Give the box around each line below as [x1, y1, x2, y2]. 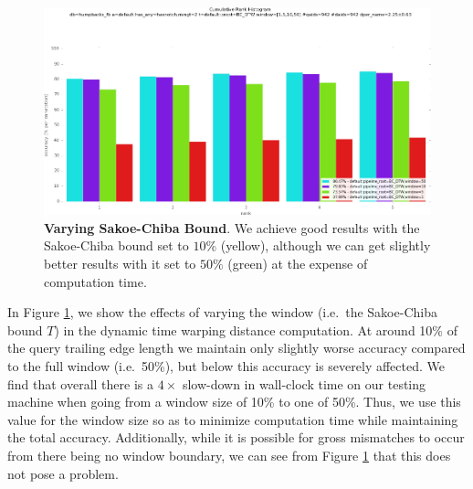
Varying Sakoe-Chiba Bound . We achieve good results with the [44, 218, 420, 237]
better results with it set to [44, 254, 196, 273]
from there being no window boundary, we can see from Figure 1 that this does [7, 446, 451, 465]
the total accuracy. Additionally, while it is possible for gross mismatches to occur [7, 428, 465, 447]
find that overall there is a [7, 374, 153, 393]
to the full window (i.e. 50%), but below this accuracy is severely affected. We [7, 356, 445, 376]
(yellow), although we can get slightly [220, 236, 431, 255]
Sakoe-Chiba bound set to [44, 236, 189, 255]
